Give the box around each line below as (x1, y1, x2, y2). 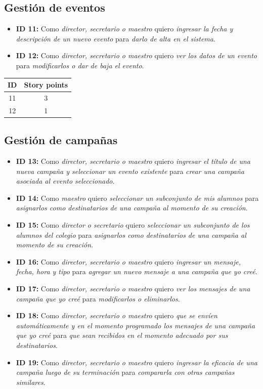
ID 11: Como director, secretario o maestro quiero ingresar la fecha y (16, 23, 233, 34)
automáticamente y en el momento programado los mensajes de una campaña (16, 320, 255, 330)
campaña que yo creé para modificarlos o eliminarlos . (16, 293, 180, 304)
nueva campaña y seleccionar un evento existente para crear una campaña (16, 165, 244, 176)
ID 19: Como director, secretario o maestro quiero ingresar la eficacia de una (16, 357, 257, 367)
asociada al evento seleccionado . (16, 176, 115, 186)
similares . (16, 376, 46, 387)
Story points (24, 79, 68, 90)
